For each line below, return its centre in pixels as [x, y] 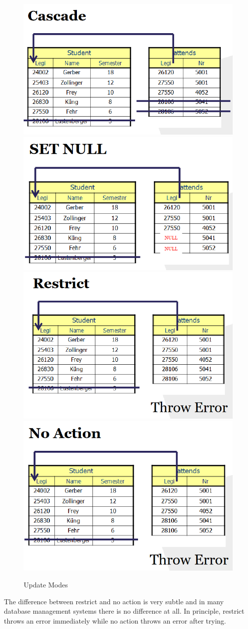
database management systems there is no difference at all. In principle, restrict [124, 611]
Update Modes [46, 585]
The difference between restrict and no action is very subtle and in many [114, 601]
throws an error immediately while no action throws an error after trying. [115, 620]
